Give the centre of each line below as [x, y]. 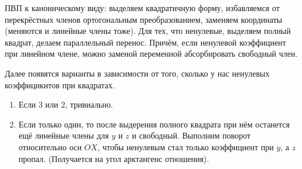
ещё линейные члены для [64, 135]
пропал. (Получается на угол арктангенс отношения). [114, 158]
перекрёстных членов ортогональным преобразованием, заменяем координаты [144, 19]
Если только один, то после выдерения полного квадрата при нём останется [154, 124]
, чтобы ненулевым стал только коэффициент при [186, 146]
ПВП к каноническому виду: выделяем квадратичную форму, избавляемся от [142, 8]
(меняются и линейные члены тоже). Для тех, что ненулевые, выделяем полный [148, 31]
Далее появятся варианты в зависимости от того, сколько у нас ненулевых [137, 73]
